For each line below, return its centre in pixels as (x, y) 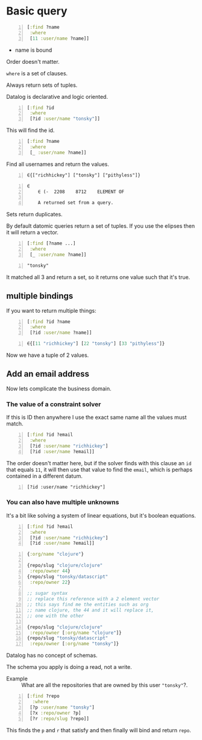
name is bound (33, 50)
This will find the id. (30, 130)
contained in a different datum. (45, 476)
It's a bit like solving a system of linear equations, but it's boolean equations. (101, 515)
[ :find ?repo (43, 696)
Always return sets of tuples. (42, 85)
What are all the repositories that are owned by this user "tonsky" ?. (105, 685)
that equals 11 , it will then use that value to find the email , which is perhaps (99, 469)
